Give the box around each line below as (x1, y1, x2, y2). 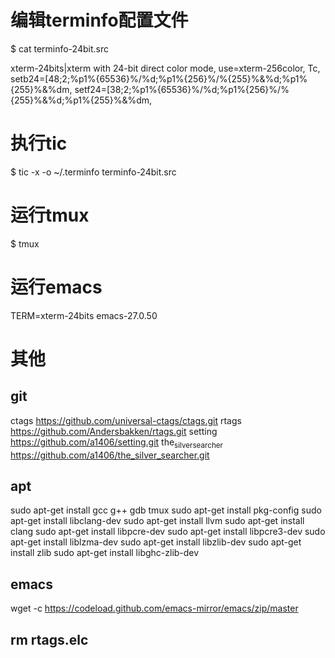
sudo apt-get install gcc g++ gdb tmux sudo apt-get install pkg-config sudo (10, 504, 322, 516)
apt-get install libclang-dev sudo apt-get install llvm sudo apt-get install (10, 515, 305, 527)
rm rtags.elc (10, 631, 89, 648)
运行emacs (10, 276, 103, 298)
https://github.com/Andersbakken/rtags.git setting (10, 425, 218, 437)
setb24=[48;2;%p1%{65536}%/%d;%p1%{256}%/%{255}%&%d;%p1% (10, 72, 308, 85)
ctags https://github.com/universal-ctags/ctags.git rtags (10, 414, 242, 426)
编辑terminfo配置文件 (10, 9, 189, 32)
